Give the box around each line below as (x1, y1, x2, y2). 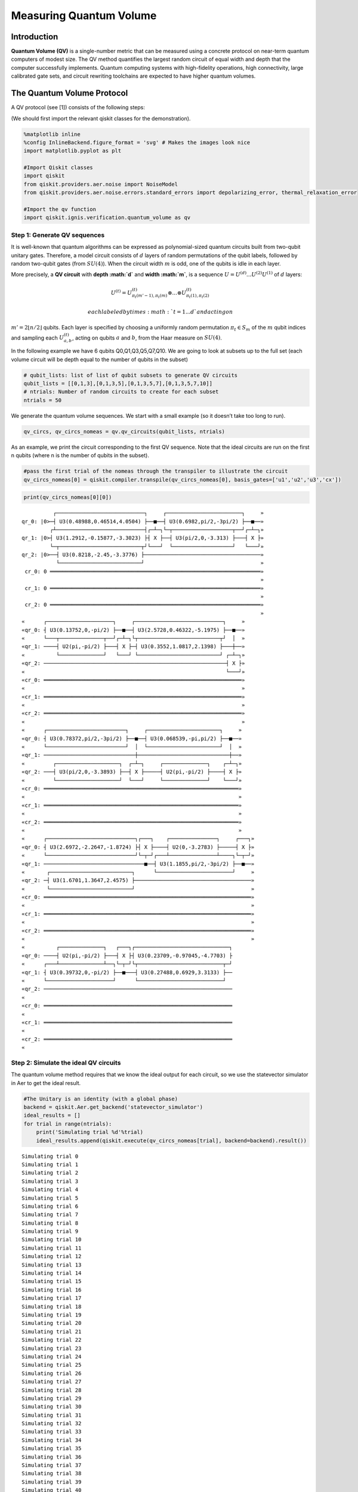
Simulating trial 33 (21, 1428, 82, 1435)
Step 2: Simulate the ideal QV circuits (11, 1058, 121, 1066)
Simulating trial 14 (21, 1270, 82, 1277)
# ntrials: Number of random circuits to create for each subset (23, 389, 219, 395)
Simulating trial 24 (21, 1353, 82, 1360)
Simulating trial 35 (21, 1445, 82, 1452)
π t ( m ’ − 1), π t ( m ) (131, 293, 168, 300)
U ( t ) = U (110, 288, 132, 296)
